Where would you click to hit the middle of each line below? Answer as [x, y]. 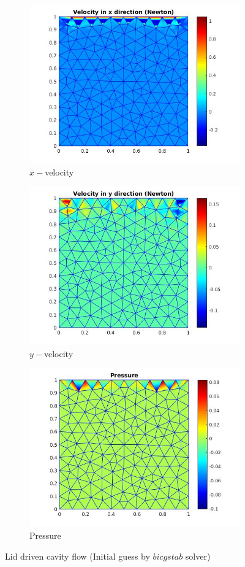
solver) [198, 556]
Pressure [45, 535]
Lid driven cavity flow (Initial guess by [77, 556]
